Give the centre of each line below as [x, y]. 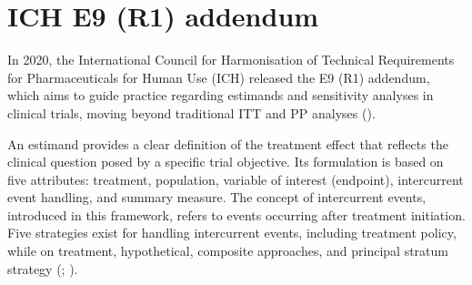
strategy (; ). [43, 268]
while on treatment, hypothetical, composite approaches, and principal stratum [228, 251]
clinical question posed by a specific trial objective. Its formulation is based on [226, 162]
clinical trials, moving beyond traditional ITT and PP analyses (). [191, 112]
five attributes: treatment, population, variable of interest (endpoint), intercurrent [236, 179]
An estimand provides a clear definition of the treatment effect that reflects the [228, 143]
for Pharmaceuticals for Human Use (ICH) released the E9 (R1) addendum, [219, 77]
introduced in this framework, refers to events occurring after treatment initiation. [236, 214]
